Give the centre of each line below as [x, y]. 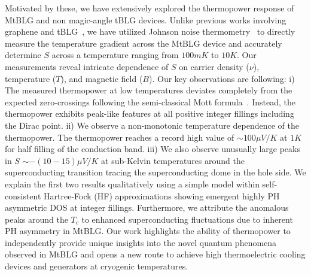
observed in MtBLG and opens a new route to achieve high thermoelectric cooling [155, 254]
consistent [23, 195]
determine [23, 55]
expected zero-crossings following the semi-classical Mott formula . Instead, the [150, 101]
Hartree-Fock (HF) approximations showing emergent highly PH [162, 195]
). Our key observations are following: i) [222, 78]
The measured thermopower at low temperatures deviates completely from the [149, 90]
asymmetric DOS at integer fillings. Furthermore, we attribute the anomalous [147, 207]
